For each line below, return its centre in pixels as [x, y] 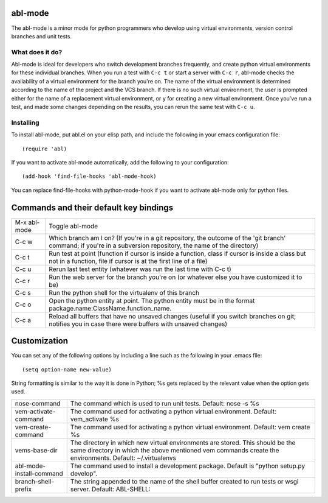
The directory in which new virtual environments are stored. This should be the [183, 443]
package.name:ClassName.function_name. [110, 308]
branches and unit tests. [42, 36]
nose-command [38, 403]
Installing [25, 122]
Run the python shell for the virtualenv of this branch [124, 292]
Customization [40, 341]
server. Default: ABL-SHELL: [111, 489]
